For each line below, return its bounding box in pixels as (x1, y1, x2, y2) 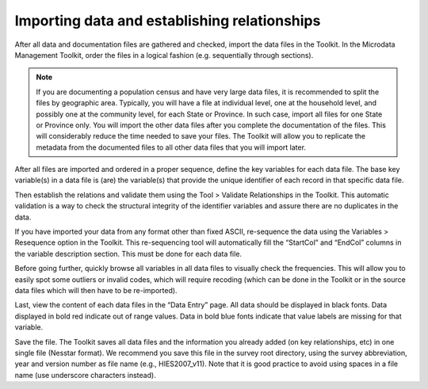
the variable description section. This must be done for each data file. (14, 249, 242, 258)
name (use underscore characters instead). (14, 370, 156, 379)
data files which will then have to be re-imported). (14, 285, 178, 295)
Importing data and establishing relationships (14, 12, 321, 29)
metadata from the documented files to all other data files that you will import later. (36, 143, 307, 152)
